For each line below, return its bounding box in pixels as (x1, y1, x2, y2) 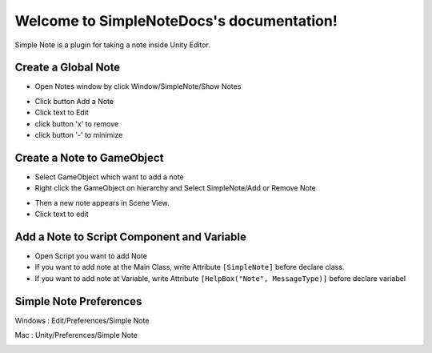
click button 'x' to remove (34, 118, 119, 128)
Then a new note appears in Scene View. (34, 198, 170, 207)
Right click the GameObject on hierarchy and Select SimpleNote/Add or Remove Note (34, 183, 316, 193)
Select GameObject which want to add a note (34, 172, 184, 182)
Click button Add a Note (34, 96, 114, 106)
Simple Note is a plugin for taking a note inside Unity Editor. (14, 40, 211, 50)
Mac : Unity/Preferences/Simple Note (14, 331, 138, 340)
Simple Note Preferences (14, 295, 142, 308)
